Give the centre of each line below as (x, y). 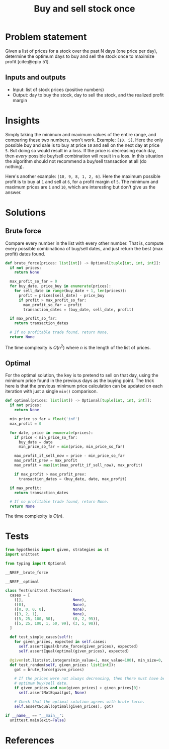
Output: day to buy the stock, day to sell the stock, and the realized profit (88, 95)
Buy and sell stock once (84, 9)
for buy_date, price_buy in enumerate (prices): (61, 286)
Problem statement (46, 37)
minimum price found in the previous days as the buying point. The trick (80, 381)
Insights (23, 120)
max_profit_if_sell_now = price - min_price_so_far (69, 456)
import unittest (22, 554)
